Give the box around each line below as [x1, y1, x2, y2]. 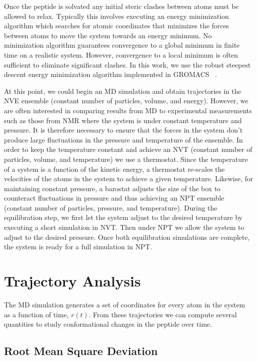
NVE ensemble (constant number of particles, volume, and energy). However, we [4, 95, 249, 106]
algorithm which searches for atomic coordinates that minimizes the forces [4, 20, 229, 31]
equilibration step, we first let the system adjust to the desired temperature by [4, 212, 243, 222]
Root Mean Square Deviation [4, 343, 158, 359]
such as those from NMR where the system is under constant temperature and [4, 115, 242, 125]
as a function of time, [4, 309, 69, 319]
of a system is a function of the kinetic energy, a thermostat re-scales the [4, 163, 225, 174]
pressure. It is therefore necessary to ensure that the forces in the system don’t [4, 125, 243, 135]
